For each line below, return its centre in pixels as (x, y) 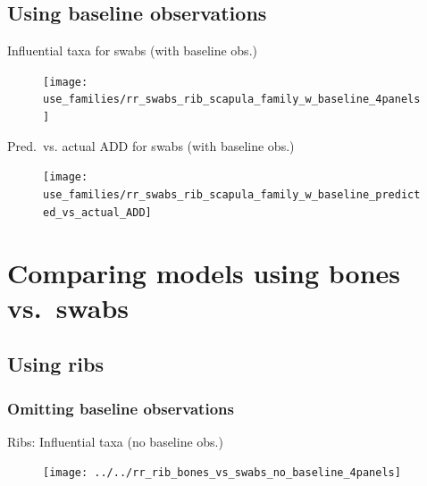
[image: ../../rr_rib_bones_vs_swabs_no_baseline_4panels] (222, 473)
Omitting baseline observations (121, 408)
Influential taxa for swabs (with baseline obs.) (132, 50)
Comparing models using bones (204, 272)
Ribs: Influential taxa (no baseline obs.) (115, 441)
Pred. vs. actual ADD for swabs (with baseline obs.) (151, 145)
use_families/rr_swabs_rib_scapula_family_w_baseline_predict (232, 195)
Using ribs (55, 364)
